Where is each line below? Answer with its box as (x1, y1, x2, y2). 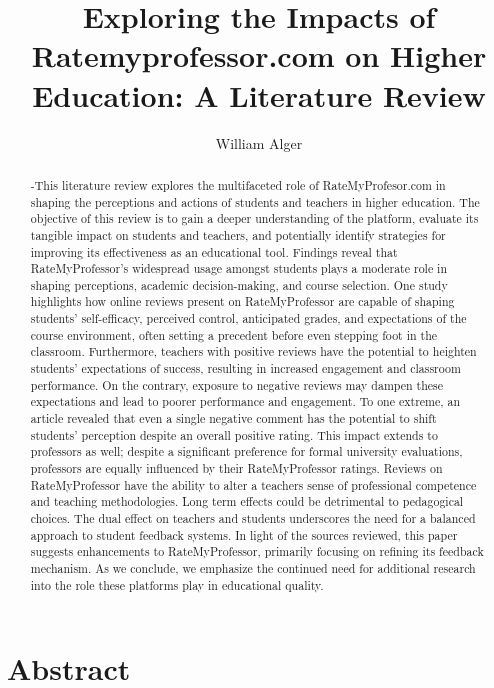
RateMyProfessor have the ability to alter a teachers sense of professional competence (30, 476, 477, 493)
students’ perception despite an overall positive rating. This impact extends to (30, 426, 438, 443)
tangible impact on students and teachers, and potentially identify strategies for (30, 226, 446, 243)
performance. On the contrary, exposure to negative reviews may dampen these (30, 376, 444, 393)
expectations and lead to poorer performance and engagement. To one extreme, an (30, 393, 461, 410)
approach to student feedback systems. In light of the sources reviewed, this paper (30, 526, 458, 543)
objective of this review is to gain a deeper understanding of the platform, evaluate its (30, 210, 479, 227)
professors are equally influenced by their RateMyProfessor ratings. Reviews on (30, 460, 443, 477)
